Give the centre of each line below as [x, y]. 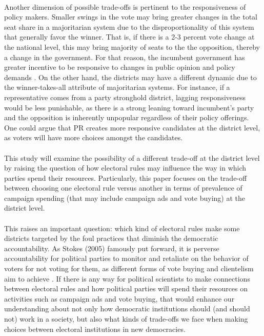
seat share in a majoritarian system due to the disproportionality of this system [129, 26]
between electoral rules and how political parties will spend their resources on [126, 288]
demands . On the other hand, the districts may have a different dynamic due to [130, 77]
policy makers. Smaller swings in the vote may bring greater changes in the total [131, 17]
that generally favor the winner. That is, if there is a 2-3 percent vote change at [129, 37]
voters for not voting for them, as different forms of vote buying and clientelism [129, 268]
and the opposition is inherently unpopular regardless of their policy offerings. [127, 117]
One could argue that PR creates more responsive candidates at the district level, [132, 127]
